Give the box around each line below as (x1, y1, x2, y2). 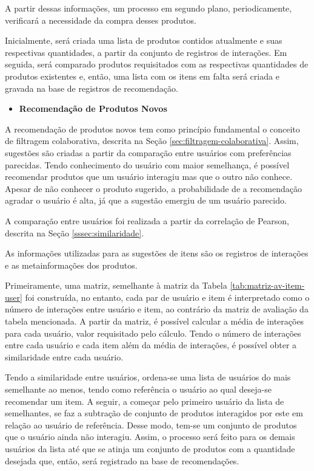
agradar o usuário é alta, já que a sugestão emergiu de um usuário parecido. (5, 194, 287, 207)
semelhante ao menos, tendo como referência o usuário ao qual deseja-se (5, 383, 272, 396)
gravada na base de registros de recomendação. (5, 81, 178, 94)
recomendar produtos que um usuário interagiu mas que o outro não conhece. (5, 170, 293, 183)
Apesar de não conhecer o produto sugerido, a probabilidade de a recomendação (5, 182, 302, 194)
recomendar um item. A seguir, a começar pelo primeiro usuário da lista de (5, 394, 284, 407)
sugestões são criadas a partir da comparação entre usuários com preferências (5, 146, 292, 159)
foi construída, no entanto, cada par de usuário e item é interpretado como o (25, 291, 310, 303)
